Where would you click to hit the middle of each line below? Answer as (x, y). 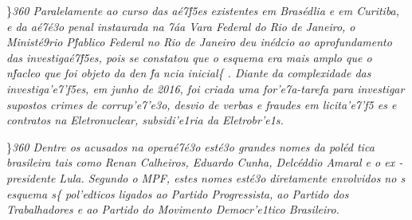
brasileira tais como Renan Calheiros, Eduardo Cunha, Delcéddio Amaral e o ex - (205, 162)
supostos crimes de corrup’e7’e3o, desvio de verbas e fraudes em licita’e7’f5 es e (202, 104)
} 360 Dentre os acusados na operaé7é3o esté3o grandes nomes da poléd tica (190, 146)
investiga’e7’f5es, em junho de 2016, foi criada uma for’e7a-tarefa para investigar (206, 88)
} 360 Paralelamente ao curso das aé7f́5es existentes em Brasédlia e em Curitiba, (203, 10)
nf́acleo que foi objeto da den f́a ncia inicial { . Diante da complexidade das (189, 73)
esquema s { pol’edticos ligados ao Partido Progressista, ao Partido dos (178, 193)
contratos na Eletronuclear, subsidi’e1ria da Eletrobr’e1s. (145, 120)
